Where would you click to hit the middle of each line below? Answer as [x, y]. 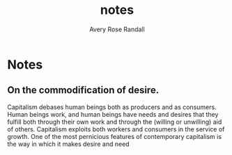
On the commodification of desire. [83, 90]
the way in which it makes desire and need [69, 144]
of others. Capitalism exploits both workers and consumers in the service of [116, 129]
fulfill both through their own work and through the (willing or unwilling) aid [115, 122]
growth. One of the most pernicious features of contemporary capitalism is [114, 136]
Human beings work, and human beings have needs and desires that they [113, 114]
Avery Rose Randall [117, 29]
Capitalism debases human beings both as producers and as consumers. [112, 107]
